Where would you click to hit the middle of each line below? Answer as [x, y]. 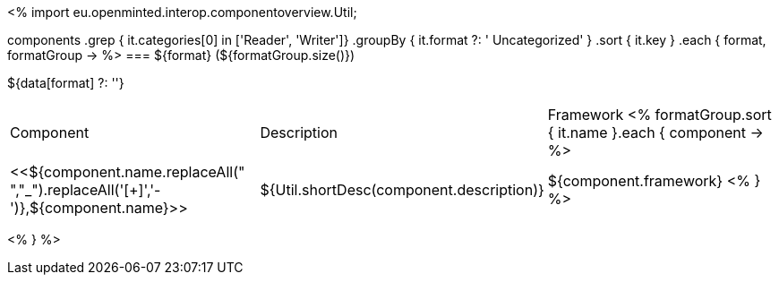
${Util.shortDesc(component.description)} [402, 190]
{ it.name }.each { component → [655, 132]
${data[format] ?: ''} [66, 83]
